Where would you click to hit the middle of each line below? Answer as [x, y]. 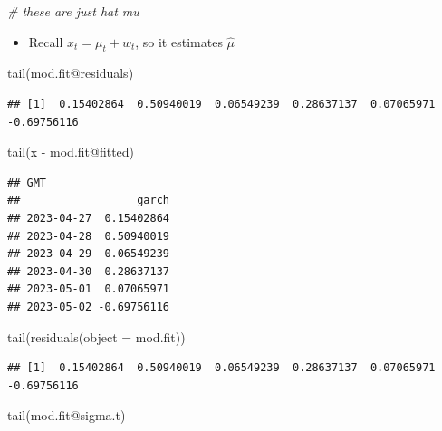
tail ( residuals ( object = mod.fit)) [96, 336]
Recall [46, 41]
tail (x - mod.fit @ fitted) [71, 152]
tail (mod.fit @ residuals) [71, 73]
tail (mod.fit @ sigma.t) [67, 415]
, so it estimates [179, 41]
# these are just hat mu [73, 11]
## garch [88, 201]
